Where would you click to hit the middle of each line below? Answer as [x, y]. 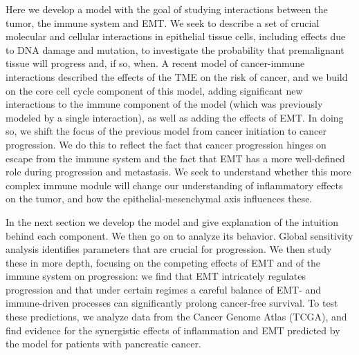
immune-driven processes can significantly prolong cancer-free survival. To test [172, 303]
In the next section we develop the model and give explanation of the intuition [172, 221]
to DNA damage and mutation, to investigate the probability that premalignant [175, 49]
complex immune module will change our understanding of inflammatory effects [174, 185]
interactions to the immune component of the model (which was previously [164, 104]
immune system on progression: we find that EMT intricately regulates [156, 276]
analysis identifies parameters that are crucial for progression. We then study [169, 249]
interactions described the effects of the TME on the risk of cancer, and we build [177, 76]
